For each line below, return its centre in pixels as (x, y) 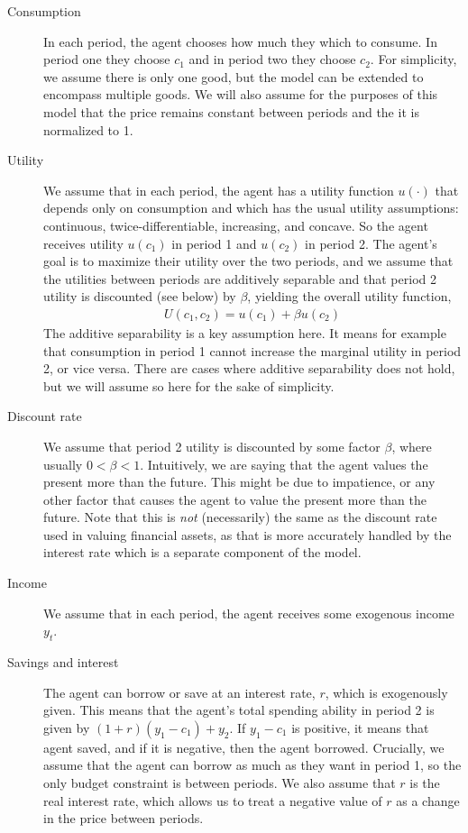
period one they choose (107, 59)
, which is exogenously (386, 692)
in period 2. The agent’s (371, 243)
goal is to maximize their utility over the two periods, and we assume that (248, 261)
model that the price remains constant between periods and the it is (231, 111)
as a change (428, 800)
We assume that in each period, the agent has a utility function (219, 190)
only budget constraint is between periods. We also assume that (220, 783)
